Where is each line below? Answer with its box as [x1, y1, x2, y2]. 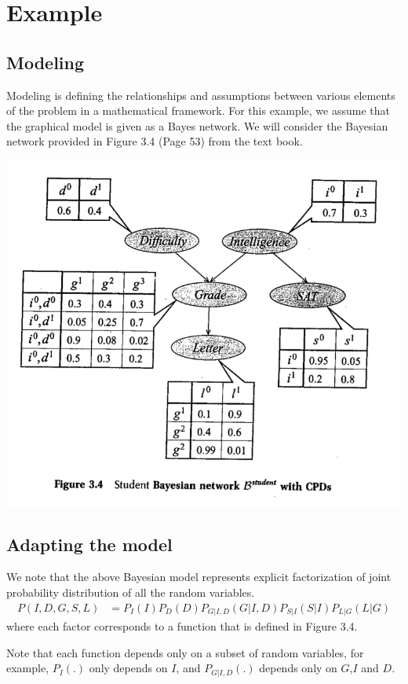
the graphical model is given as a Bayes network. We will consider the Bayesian [6, 117, 388, 134]
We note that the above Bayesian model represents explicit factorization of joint [6, 568, 392, 585]
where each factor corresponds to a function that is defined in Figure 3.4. [6, 618, 358, 634]
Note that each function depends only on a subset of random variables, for [6, 644, 364, 660]
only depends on [89, 660, 168, 676]
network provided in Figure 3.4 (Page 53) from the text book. [6, 133, 303, 149]
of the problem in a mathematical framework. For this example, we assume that [6, 102, 390, 119]
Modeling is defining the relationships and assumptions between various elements [6, 86, 395, 103]
